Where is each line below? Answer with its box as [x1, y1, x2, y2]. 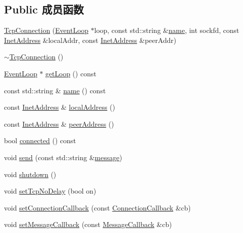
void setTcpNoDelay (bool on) [4, 186, 96, 196]
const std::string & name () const [4, 85, 106, 95]
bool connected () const [4, 135, 76, 146]
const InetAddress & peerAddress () [4, 118, 114, 129]
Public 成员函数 [4, 1, 84, 17]
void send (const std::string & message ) [4, 152, 122, 162]
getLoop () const [45, 68, 96, 78]
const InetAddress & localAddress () [4, 102, 115, 112]
